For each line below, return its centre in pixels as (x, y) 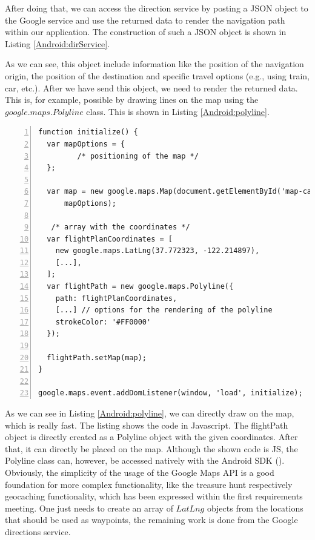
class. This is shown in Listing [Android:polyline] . (178, 111)
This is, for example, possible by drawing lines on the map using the (132, 100)
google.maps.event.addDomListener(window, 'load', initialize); (171, 393)
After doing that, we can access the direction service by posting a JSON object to (157, 8)
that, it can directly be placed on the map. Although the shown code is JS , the (151, 448)
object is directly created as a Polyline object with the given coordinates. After (151, 437)
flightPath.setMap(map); (97, 357)
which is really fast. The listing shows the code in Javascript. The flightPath (147, 425)
